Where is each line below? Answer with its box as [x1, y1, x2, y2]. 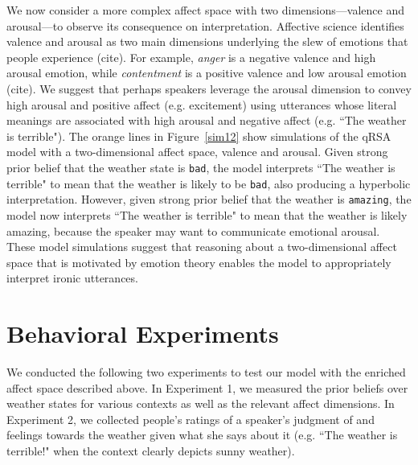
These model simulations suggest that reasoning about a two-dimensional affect [6, 238, 397, 255]
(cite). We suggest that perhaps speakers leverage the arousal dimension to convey [6, 80, 412, 97]
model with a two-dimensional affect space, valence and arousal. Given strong [6, 143, 388, 160]
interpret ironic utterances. [6, 270, 138, 286]
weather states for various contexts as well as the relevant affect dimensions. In [6, 395, 395, 412]
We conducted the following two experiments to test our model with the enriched [6, 364, 406, 380]
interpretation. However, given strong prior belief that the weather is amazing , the [6, 191, 412, 208]
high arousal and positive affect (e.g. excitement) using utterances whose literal [6, 96, 397, 113]
